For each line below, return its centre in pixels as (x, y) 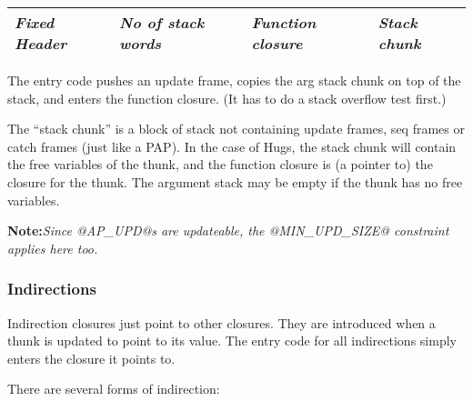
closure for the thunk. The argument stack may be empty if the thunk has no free (235, 181)
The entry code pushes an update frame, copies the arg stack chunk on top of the (234, 80)
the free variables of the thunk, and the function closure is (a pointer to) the (220, 164)
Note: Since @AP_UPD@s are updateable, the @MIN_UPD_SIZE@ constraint (228, 231)
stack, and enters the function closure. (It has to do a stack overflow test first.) (227, 98)
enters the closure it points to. (91, 358)
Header (41, 43)
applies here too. (53, 248)
